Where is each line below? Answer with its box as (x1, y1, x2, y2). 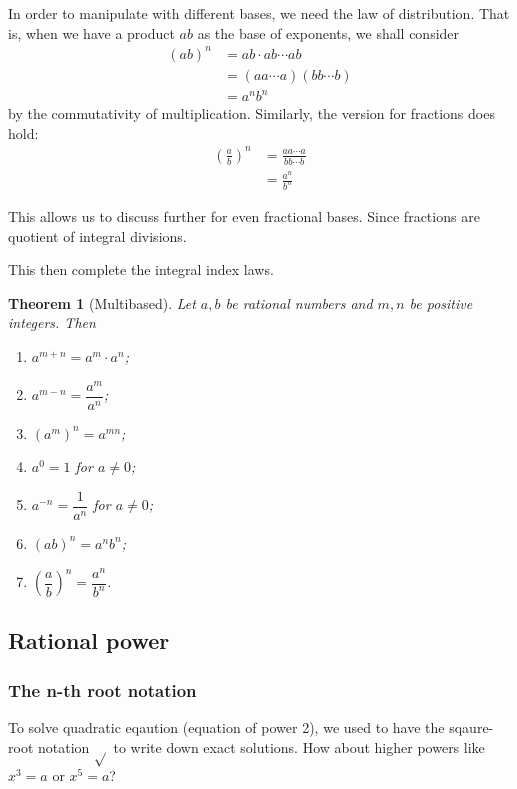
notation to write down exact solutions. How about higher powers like (37, 736, 485, 757)
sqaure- (449, 717, 494, 738)
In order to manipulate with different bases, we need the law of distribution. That (8, 3, 510, 23)
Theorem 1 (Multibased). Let (8, 292, 196, 313)
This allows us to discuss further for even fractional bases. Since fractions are (8, 205, 480, 226)
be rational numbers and (225, 292, 373, 313)
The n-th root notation (8, 677, 197, 702)
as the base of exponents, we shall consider (197, 22, 460, 43)
